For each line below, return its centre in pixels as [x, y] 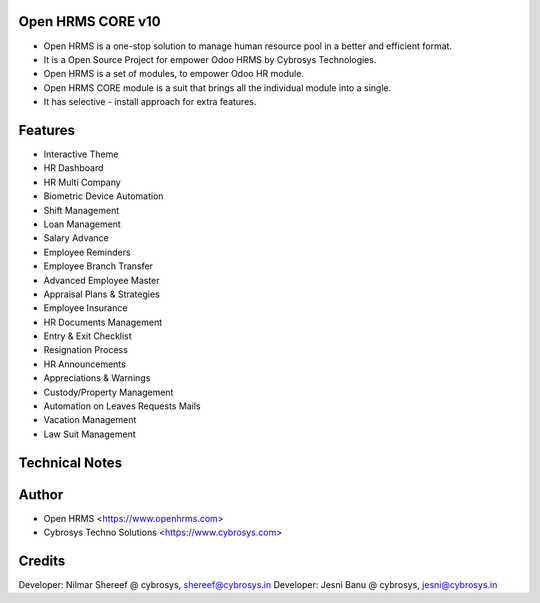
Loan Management [82, 224]
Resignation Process [86, 350]
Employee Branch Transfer [98, 266]
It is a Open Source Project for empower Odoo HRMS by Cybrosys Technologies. [210, 59]
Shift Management [81, 210]
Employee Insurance [85, 308]
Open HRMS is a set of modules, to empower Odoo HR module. [174, 74]
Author [41, 494]
